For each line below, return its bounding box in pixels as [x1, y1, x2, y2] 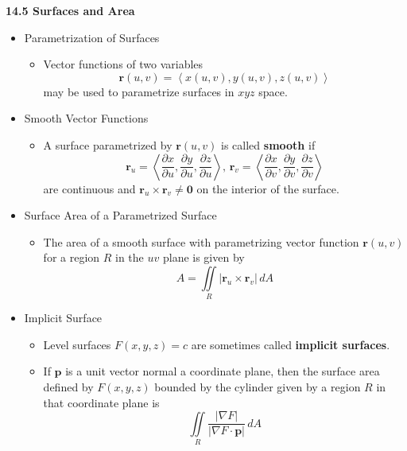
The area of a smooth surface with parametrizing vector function [43, 233, 359, 250]
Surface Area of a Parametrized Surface [24, 207, 217, 224]
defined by [43, 379, 94, 395]
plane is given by [162, 249, 245, 266]
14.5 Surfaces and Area [6, 2, 135, 18]
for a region [43, 249, 100, 266]
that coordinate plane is [43, 394, 160, 410]
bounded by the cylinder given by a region [154, 379, 361, 395]
